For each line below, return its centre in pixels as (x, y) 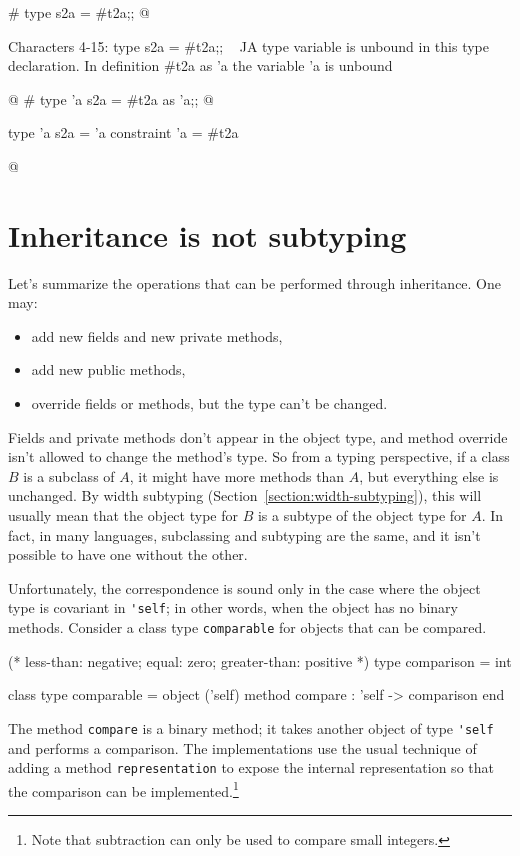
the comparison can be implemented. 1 (123, 789)
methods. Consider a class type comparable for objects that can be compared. (247, 627)
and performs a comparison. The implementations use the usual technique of (242, 747)
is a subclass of (69, 475)
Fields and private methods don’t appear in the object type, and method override (258, 436)
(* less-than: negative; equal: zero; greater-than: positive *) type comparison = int (260, 660)
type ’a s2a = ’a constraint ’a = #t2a (123, 132)
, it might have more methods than (237, 475)
